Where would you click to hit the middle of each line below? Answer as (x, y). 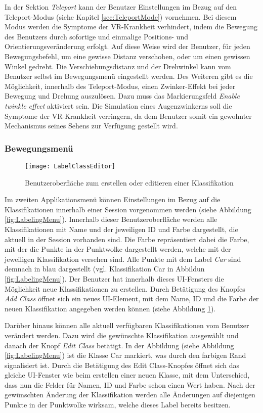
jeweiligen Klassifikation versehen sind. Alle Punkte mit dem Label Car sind (123, 259)
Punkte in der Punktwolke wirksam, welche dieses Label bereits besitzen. (118, 405)
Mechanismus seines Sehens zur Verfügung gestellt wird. (91, 126)
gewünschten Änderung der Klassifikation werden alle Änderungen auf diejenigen (130, 395)
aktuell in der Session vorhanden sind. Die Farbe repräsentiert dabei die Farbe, (127, 239)
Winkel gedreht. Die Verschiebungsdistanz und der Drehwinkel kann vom (118, 66)
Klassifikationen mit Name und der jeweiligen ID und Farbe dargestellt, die (121, 229)
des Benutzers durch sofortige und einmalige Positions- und (96, 36)
